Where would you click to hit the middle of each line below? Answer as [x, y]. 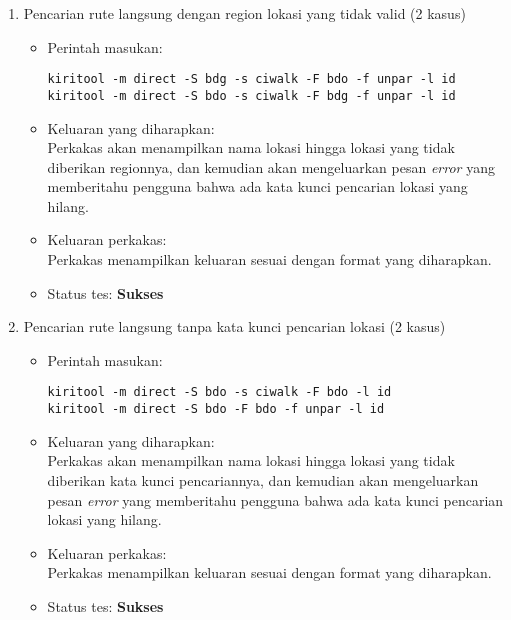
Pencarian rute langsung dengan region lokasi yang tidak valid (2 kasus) [244, 13]
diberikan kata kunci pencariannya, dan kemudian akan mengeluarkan [263, 479]
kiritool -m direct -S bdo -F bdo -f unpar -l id [216, 409]
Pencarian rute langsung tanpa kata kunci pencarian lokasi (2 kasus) [234, 326]
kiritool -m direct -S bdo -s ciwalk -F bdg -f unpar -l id [251, 95]
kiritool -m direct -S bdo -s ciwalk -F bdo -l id [219, 392]
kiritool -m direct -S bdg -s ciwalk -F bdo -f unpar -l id [251, 79]
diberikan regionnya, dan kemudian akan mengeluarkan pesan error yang [271, 166]
